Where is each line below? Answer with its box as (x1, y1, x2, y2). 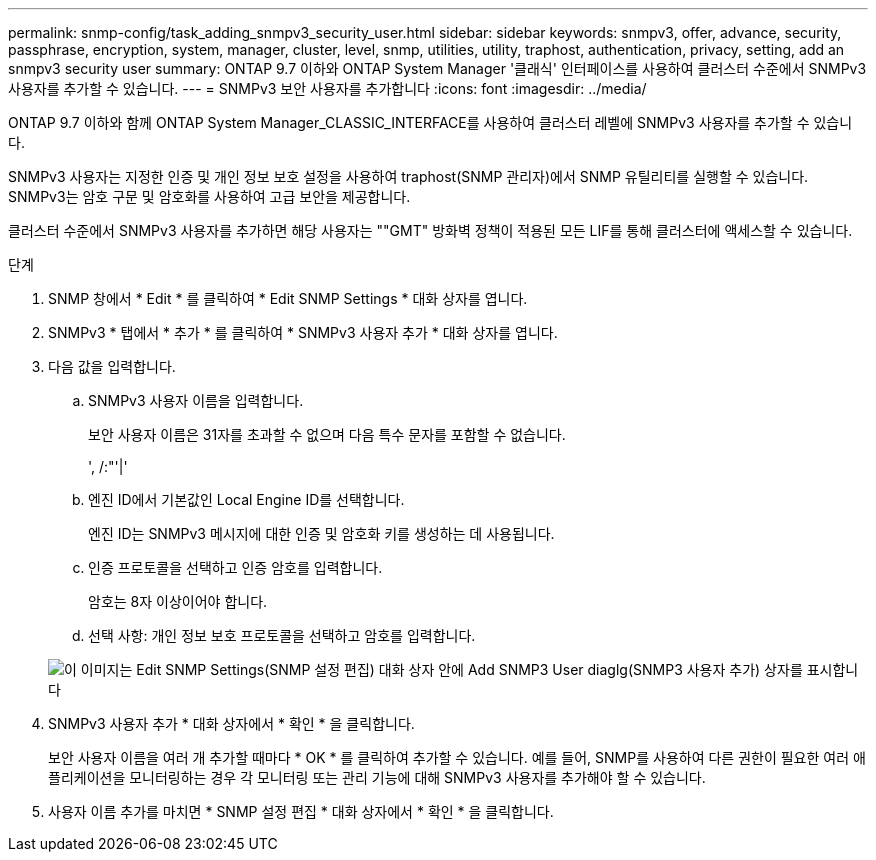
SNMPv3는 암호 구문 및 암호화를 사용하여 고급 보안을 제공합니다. (8, 188, 411, 205)
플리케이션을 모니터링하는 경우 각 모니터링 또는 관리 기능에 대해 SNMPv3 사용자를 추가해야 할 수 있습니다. (48, 769, 706, 786)
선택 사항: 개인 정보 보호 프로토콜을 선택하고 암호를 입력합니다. (88, 627, 476, 644)
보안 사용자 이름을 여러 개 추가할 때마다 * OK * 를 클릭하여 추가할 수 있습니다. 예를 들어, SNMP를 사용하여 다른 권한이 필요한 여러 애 (48, 749, 866, 766)
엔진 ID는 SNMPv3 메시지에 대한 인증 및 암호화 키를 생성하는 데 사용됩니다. (88, 525, 555, 542)
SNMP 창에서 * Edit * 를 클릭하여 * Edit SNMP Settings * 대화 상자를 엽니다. (48, 290, 528, 307)
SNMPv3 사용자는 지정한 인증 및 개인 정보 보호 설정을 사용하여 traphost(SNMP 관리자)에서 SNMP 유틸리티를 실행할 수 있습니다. (8, 168, 809, 185)
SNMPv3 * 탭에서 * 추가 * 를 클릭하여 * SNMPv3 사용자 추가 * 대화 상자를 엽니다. (48, 324, 558, 341)
